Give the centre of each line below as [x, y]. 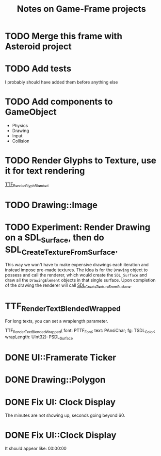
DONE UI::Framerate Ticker [61, 358]
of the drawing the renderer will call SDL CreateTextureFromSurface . [68, 286]
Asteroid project [38, 47]
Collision [21, 141]
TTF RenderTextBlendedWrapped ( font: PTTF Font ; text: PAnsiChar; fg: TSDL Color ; [80, 331]
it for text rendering [45, 171]
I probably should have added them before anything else [62, 82]
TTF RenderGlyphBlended [27, 185]
